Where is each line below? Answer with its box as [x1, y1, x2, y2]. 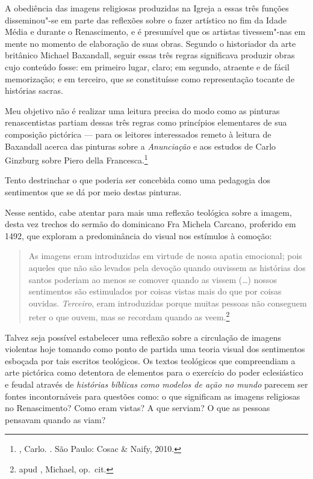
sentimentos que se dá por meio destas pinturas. [5, 185, 182, 198]
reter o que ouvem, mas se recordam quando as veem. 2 [28, 309, 230, 323]
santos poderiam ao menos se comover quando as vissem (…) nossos [28, 273, 277, 285]
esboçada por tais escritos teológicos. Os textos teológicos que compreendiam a [5, 354, 296, 367]
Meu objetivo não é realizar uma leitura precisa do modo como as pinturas [5, 104, 280, 117]
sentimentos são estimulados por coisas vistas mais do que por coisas [28, 285, 282, 297]
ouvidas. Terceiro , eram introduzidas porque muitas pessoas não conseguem [28, 296, 307, 309]
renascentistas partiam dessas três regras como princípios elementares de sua [5, 116, 287, 129]
